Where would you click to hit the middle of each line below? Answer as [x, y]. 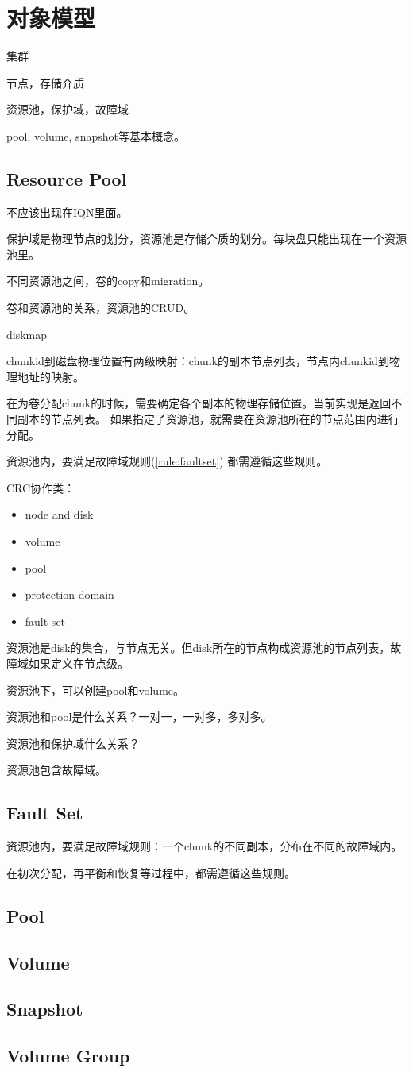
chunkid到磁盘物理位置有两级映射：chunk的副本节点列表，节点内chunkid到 [198, 361]
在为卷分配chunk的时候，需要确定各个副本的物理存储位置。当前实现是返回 [199, 403]
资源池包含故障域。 [56, 770]
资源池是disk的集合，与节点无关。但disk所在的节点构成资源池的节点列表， [199, 648]
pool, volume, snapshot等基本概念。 [96, 135]
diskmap [27, 334]
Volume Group [68, 1056]
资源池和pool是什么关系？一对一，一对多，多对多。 [139, 717]
